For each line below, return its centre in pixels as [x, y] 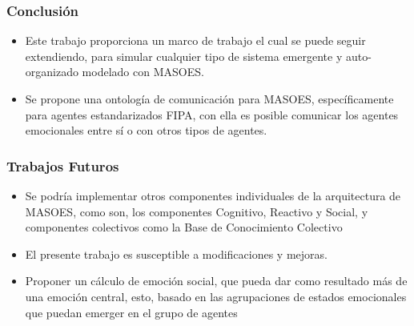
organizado [52, 72]
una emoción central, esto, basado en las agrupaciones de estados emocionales [216, 296]
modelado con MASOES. [143, 72]
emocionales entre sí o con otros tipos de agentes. [146, 130]
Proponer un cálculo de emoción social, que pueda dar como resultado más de [216, 281]
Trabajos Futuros [63, 165]
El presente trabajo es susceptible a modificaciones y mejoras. [176, 254]
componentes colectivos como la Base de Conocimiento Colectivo [184, 227]
